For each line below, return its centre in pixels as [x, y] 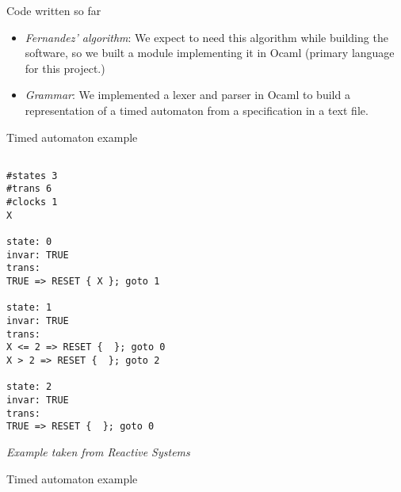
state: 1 [29, 308]
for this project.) [65, 68]
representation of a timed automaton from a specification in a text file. [197, 110]
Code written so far [54, 10]
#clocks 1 [32, 202]
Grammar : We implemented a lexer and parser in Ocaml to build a [187, 95]
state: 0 [29, 242]
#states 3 [32, 175]
